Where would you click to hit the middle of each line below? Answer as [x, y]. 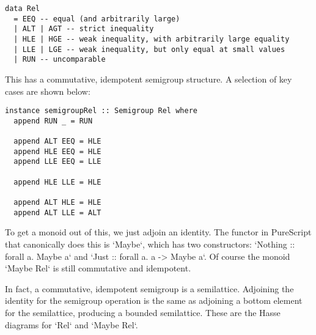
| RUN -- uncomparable [60, 60]
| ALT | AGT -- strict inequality [84, 29]
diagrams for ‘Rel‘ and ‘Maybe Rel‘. [72, 324]
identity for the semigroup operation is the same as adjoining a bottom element [154, 300]
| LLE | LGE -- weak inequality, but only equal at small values [149, 49]
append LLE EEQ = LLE [57, 162]
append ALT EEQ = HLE [57, 142]
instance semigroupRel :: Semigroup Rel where [101, 111]
